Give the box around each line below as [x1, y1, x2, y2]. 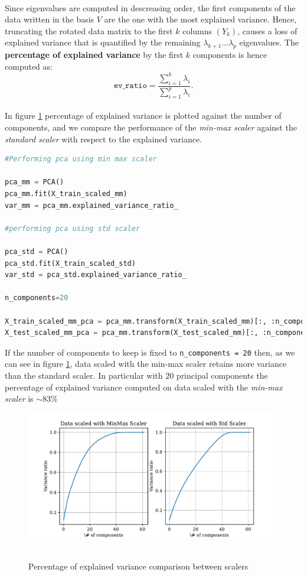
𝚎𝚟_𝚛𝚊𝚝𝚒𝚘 [113, 82, 147, 90]
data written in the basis [5, 13, 94, 25]
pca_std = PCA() [5, 247, 68, 256]
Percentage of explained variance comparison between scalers [28, 559, 249, 572]
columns [182, 24, 213, 37]
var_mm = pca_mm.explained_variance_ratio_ [5, 201, 178, 210]
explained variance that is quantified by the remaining [5, 36, 201, 48]
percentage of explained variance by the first [5, 48, 184, 61]
